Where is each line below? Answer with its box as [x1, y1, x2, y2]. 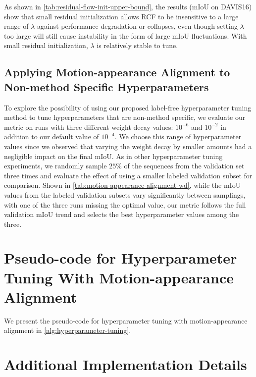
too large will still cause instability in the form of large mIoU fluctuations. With [4, 30, 247, 41]
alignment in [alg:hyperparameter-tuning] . [4, 325, 131, 335]
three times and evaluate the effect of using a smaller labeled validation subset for [4, 170, 253, 180]
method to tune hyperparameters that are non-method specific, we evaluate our [4, 112, 246, 122]
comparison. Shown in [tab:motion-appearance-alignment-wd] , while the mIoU [4, 180, 241, 190]
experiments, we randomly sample [4, 161, 107, 171]
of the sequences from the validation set [124, 161, 245, 171]
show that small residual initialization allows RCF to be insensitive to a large [4, 11, 239, 21]
